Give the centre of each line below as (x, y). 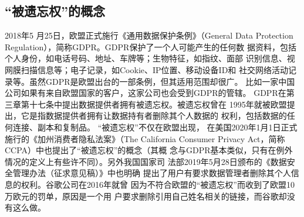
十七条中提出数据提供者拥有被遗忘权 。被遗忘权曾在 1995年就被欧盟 (158, 104)
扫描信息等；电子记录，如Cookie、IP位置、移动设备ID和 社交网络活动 (154, 69)
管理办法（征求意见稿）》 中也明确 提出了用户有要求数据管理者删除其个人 (152, 173)
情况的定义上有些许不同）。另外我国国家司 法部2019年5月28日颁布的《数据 (146, 161)
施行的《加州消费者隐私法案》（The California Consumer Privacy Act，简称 (145, 138)
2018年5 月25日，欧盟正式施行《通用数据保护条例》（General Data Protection (149, 35)
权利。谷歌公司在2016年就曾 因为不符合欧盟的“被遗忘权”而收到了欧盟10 (158, 184)
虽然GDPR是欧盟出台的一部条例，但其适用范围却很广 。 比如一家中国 (162, 81)
